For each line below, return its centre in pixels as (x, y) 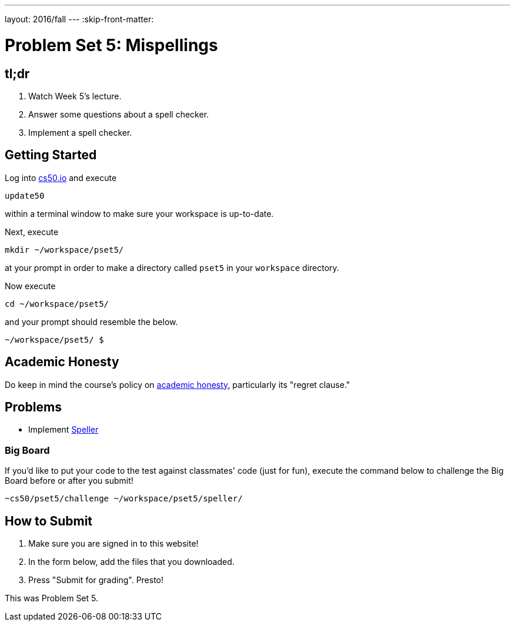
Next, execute (32, 232)
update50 (25, 195)
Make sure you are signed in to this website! (113, 544)
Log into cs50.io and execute (61, 178)
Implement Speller (63, 430)
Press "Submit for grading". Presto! (96, 580)
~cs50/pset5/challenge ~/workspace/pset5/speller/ (124, 499)
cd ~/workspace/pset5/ (57, 304)
